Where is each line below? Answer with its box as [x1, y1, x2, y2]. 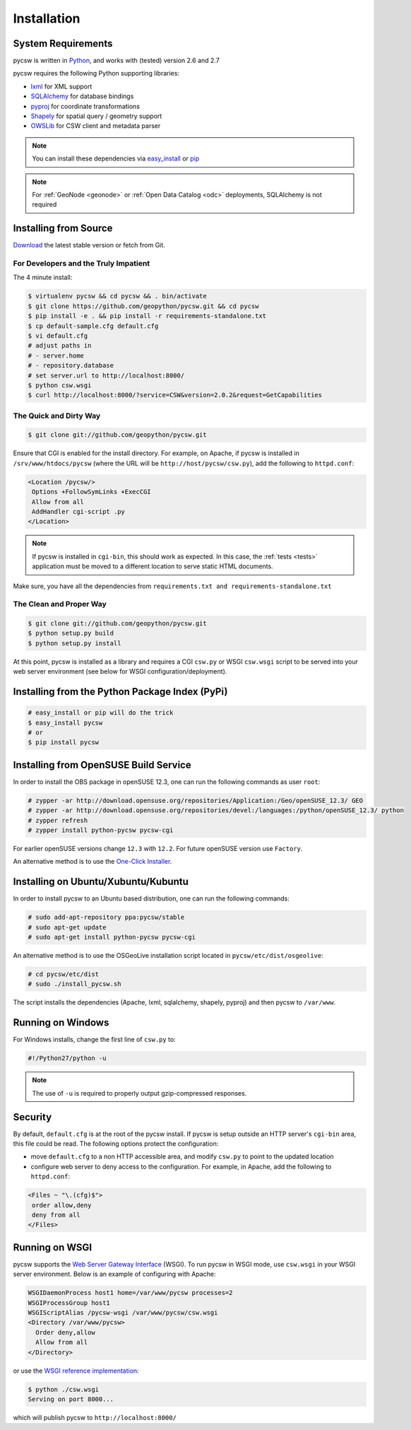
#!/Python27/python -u [28, 1054, 107, 1062]
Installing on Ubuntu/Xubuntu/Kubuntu [13, 876, 189, 888]
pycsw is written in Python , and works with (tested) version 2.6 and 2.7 [13, 57, 220, 65]
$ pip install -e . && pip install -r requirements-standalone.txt [28, 312, 267, 320]
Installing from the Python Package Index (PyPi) [13, 686, 228, 698]
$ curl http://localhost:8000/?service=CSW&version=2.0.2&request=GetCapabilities [28, 391, 323, 399]
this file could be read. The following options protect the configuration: [13, 1139, 219, 1148]
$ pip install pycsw [28, 739, 99, 746]
